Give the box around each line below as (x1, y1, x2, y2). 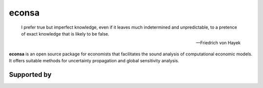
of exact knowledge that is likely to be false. (21, 31, 110, 36)
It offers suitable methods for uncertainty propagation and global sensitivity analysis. (9, 58, 180, 64)
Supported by (9, 70, 52, 79)
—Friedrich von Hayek (195, 40, 241, 46)
